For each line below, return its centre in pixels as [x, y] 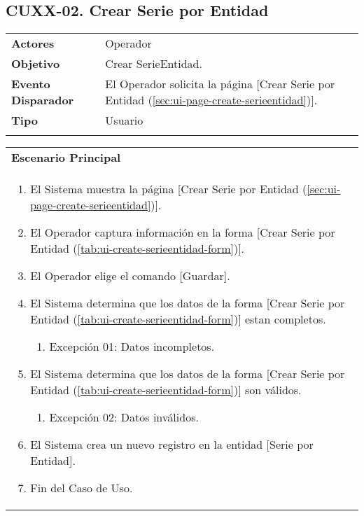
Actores [33, 43]
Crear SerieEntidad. [154, 64]
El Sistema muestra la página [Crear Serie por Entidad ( [169, 189]
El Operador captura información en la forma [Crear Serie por [183, 232]
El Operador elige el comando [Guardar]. [130, 276]
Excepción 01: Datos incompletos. [132, 347]
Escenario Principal [66, 158]
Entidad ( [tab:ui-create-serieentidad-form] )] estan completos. [178, 319]
